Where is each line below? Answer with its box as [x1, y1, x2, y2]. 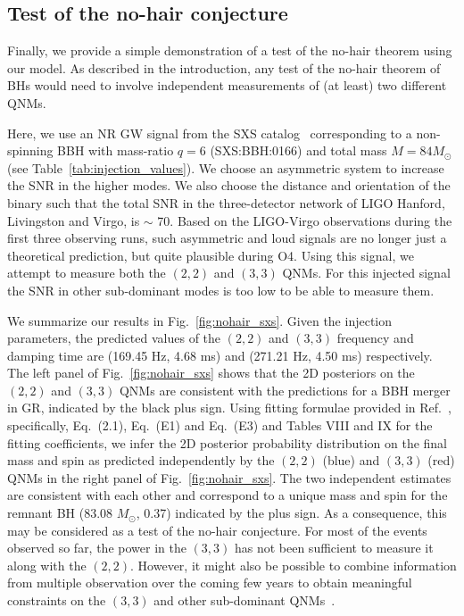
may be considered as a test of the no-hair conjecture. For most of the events [7, 520, 427, 539]
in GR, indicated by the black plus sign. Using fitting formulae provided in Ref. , [7, 398, 452, 417]
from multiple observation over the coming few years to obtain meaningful [7, 573, 412, 592]
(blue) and [322, 451, 380, 470]
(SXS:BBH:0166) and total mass [210, 141, 387, 160]
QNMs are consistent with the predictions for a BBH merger [119, 380, 451, 399]
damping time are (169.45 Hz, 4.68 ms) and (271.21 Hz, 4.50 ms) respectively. [7, 345, 433, 364]
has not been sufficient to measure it [234, 538, 434, 557]
